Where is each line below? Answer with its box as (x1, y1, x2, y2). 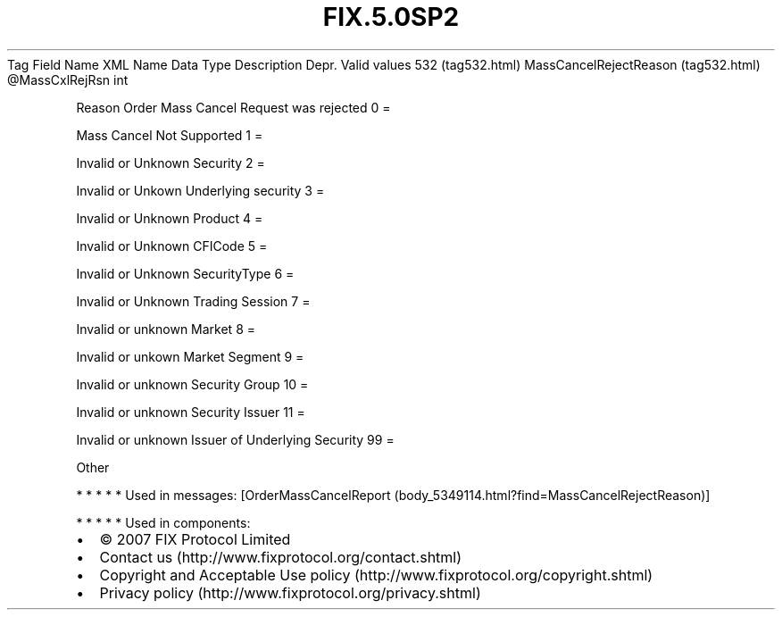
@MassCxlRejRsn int (7, 71, 129, 88)
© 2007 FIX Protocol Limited (99, 529, 291, 548)
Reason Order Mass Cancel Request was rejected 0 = (76, 99, 391, 115)
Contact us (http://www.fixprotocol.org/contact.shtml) (99, 547, 462, 566)
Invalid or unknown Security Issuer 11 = (76, 404, 305, 420)
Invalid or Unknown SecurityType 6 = (76, 265, 295, 281)
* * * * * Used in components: (76, 514, 251, 530)
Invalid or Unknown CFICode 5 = (76, 238, 268, 254)
